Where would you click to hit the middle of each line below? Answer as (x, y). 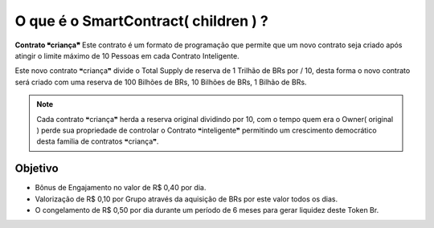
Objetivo (37, 169)
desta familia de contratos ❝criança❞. (98, 141)
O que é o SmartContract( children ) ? (141, 21)
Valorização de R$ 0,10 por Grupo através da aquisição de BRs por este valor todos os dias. (186, 199)
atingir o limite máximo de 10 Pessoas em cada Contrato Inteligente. (127, 55)
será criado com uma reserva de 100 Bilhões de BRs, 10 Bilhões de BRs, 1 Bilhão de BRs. (161, 82)
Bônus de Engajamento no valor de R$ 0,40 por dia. (121, 188)
